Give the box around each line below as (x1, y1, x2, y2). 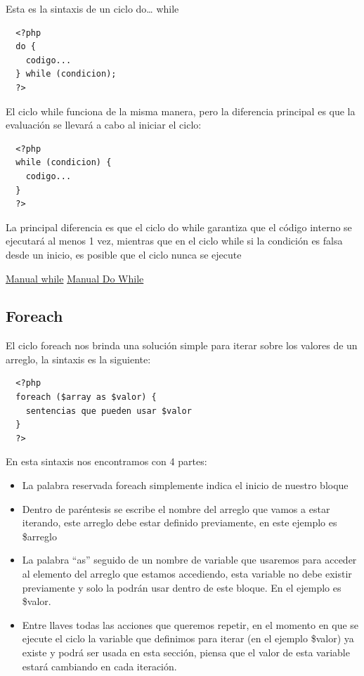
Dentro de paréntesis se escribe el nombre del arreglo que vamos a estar (22, 501, 330, 516)
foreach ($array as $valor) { (15, 392, 157, 403)
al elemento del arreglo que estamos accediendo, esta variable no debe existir (22, 566, 352, 581)
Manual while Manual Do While (6, 271, 144, 285)
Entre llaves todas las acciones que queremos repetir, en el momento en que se (22, 617, 359, 632)
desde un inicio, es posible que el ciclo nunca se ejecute (6, 247, 242, 261)
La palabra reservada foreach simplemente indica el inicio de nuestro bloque (22, 478, 349, 493)
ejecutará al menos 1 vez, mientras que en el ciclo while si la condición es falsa (6, 233, 343, 248)
